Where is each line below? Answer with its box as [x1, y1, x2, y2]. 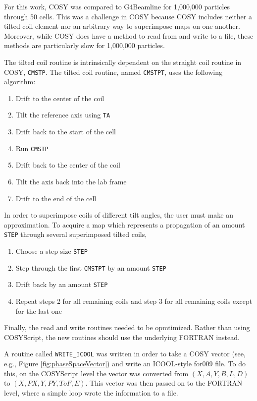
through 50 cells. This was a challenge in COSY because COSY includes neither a [4, 11, 252, 21]
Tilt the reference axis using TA [15, 110, 110, 120]
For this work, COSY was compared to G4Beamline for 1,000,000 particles [4, 1, 230, 11]
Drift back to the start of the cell [15, 126, 116, 137]
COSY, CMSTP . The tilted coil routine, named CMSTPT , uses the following [4, 66, 223, 77]
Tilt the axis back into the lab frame [15, 176, 127, 186]
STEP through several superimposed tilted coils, [4, 229, 147, 239]
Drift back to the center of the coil [15, 160, 120, 170]
